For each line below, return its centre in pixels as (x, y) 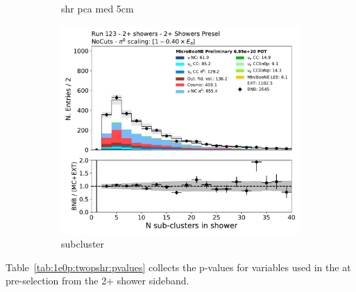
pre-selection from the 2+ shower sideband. (98, 281)
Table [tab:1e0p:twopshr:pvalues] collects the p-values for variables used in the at (178, 267)
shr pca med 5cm (98, 8)
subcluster (83, 244)
